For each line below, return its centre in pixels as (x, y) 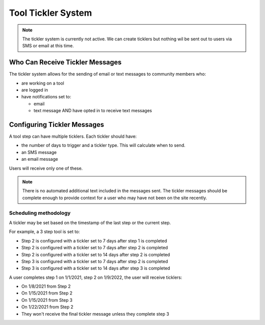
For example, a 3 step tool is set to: (45, 232)
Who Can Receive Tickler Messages (66, 62)
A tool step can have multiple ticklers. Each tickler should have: (73, 136)
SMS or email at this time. (48, 46)
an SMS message (39, 152)
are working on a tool (43, 83)
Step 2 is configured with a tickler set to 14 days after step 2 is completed (96, 254)
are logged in (35, 90)
